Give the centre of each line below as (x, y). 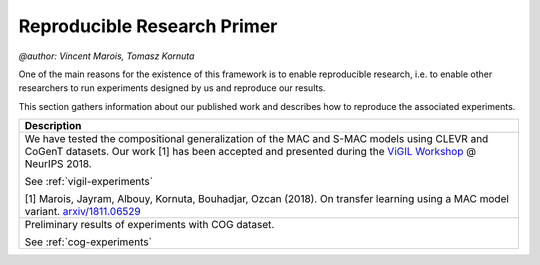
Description (53, 126)
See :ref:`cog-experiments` (88, 242)
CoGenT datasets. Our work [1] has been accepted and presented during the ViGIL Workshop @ (250, 152)
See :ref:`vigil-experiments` (89, 182)
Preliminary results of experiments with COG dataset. (149, 225)
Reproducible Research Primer (148, 26)
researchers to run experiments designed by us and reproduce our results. (172, 88)
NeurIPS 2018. (58, 164)
